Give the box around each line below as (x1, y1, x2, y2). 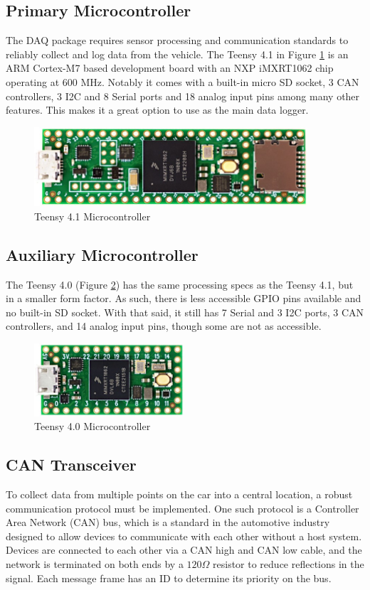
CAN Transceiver (6, 454, 137, 476)
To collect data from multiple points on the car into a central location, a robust (6, 486, 353, 501)
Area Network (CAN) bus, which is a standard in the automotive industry (6, 515, 330, 530)
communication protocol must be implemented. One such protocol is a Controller (6, 500, 359, 515)
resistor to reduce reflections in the (213, 556, 364, 571)
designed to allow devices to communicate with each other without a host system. (6, 528, 362, 543)
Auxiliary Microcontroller (6, 243, 199, 265)
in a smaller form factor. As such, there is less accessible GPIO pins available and (6, 291, 361, 306)
